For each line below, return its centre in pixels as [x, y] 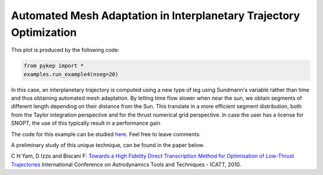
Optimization [44, 32]
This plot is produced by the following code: [65, 50]
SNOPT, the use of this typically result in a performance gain [86, 123]
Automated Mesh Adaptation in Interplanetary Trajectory [156, 16]
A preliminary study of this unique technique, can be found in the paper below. [108, 145]
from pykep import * [54, 66]
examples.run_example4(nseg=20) [71, 74]
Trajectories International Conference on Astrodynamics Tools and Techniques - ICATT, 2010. [126, 164]
